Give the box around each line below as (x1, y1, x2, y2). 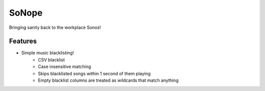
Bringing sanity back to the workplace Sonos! (9, 24, 101, 30)
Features (9, 37, 37, 45)
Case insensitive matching (38, 64, 91, 69)
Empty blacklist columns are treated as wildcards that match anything (38, 77, 179, 83)
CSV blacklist (38, 57, 65, 63)
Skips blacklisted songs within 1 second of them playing (38, 70, 151, 76)
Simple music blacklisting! (21, 50, 74, 56)
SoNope (9, 7, 43, 18)
